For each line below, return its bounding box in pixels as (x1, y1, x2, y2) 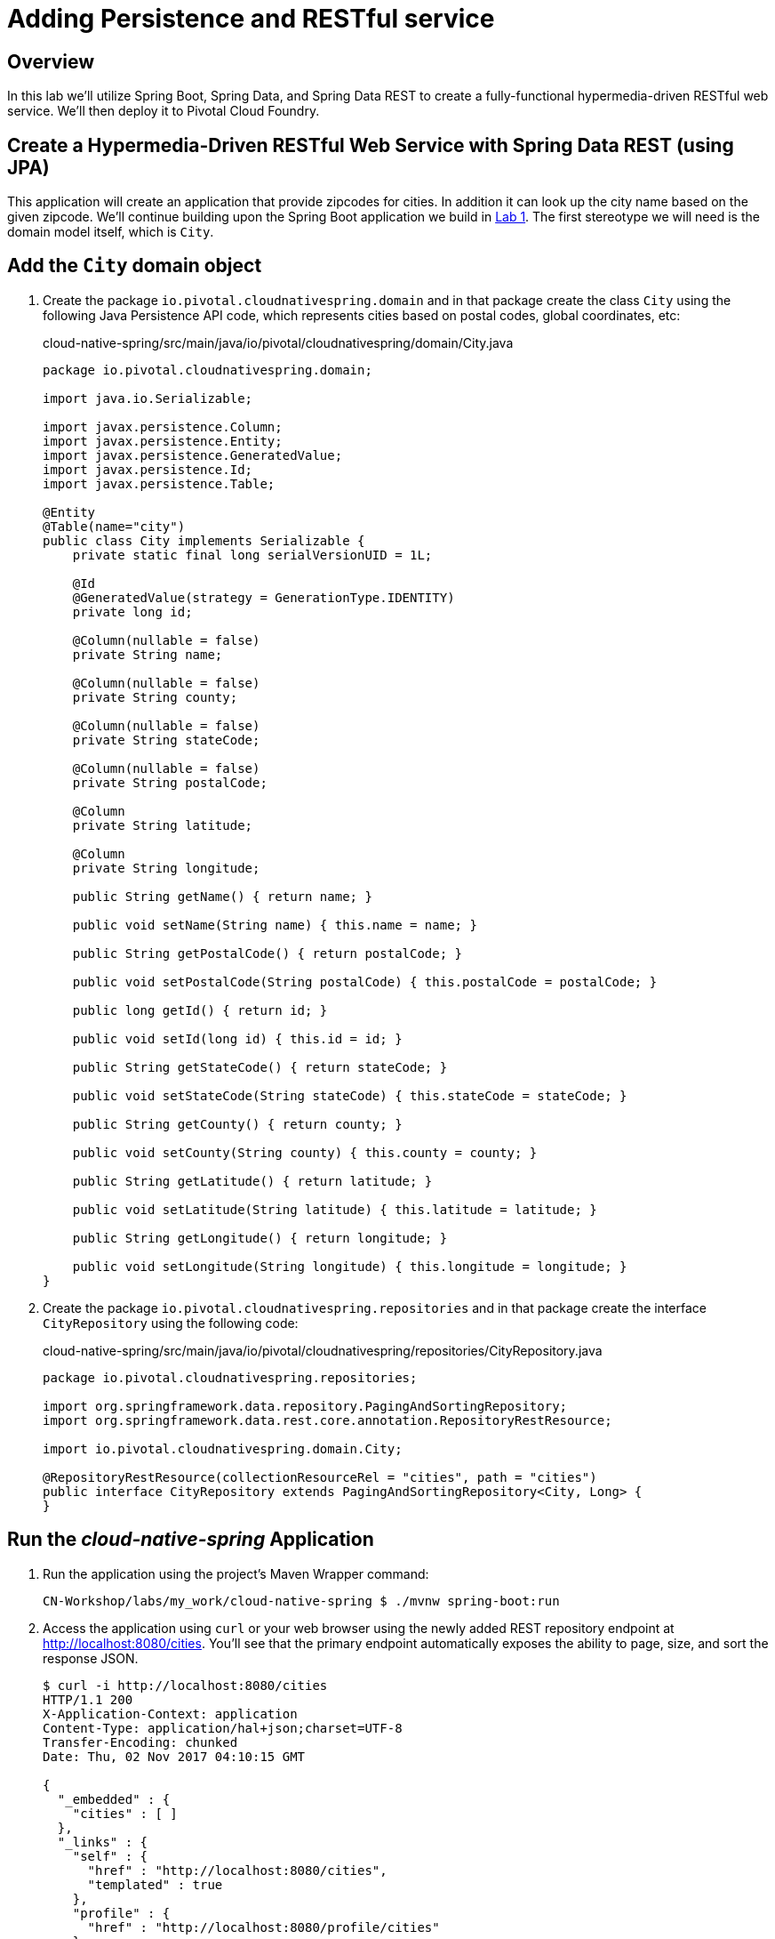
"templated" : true (87, 1877, 223, 1892)
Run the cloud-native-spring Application (7, 1528, 374, 1551)
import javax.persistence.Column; (43, 419, 283, 434)
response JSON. (43, 1650, 139, 1666)
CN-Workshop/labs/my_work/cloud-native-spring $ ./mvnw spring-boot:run (43, 1593, 560, 1608)
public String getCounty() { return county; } (72, 1116, 403, 1131)
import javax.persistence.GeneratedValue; (43, 447, 343, 463)
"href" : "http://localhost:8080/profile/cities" (87, 1919, 440, 1935)
